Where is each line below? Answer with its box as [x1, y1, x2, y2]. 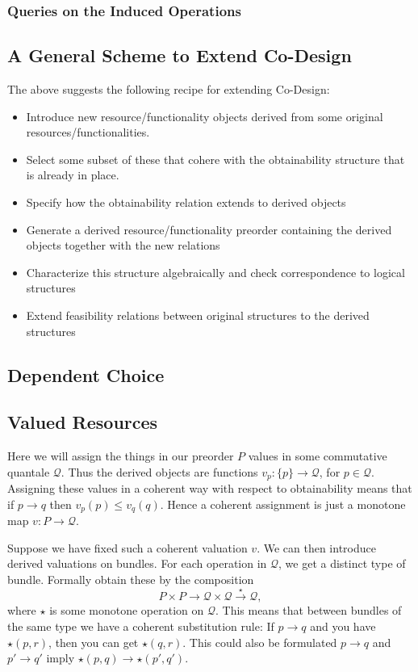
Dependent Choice [7, 362, 165, 387]
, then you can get [48, 633, 139, 650]
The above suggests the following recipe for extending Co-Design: [7, 81, 330, 98]
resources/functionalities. [26, 124, 150, 141]
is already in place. [26, 166, 119, 183]
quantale [7, 463, 50, 480]
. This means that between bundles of [215, 602, 402, 619]
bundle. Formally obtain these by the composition [7, 571, 254, 588]
